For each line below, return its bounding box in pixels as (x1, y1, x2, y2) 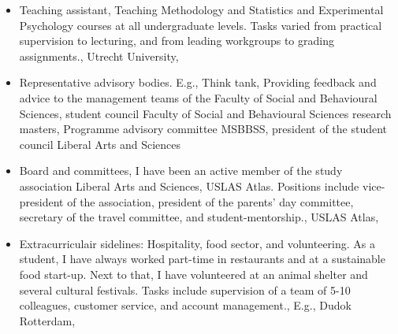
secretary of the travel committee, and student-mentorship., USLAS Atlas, (19, 209, 379, 225)
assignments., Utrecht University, (19, 47, 179, 64)
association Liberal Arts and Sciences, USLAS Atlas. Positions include (19, 177, 359, 194)
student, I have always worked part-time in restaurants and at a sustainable (19, 250, 385, 267)
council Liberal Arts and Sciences (19, 135, 181, 152)
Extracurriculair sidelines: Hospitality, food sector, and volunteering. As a (19, 235, 376, 251)
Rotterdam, (19, 312, 76, 328)
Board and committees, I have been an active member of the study (19, 162, 343, 179)
